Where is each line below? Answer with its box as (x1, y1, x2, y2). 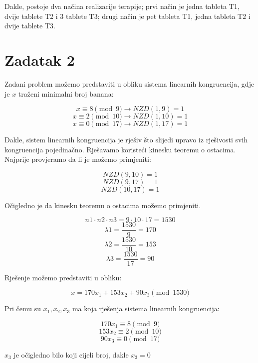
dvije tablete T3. (4, 20, 55, 31)
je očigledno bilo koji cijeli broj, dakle (13, 349, 129, 360)
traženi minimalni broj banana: (18, 88, 114, 99)
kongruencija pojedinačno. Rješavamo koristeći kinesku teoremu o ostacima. (4, 144, 236, 154)
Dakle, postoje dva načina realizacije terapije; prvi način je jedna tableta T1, (4, 1, 240, 11)
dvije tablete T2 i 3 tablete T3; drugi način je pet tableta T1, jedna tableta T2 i (4, 10, 251, 21)
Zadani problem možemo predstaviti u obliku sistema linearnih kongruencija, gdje (4, 78, 255, 89)
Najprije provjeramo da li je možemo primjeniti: (4, 154, 151, 164)
